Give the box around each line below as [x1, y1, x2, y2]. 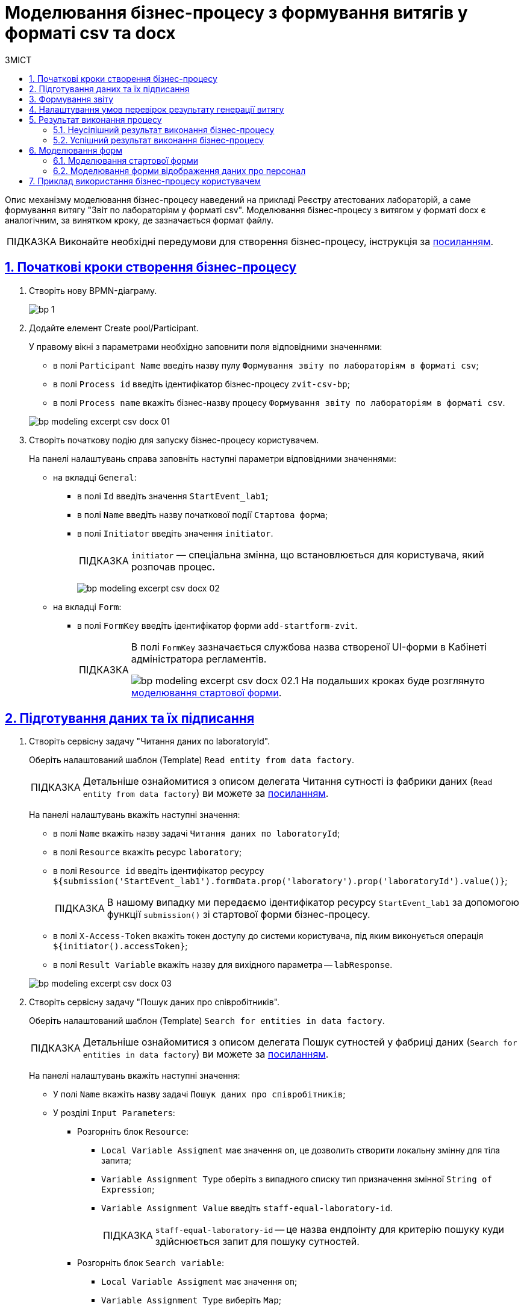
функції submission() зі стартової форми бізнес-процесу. [107, 908, 370, 921]
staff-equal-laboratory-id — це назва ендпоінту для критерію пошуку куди [155, 1223, 505, 1236]
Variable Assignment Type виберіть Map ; [101, 1295, 281, 1306]
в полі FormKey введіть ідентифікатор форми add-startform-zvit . [77, 620, 358, 631]
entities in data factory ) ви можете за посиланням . [83, 1048, 329, 1061]
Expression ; [101, 1184, 155, 1195]
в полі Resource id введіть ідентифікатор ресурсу [53, 866, 264, 876]
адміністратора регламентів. [131, 652, 267, 665]
